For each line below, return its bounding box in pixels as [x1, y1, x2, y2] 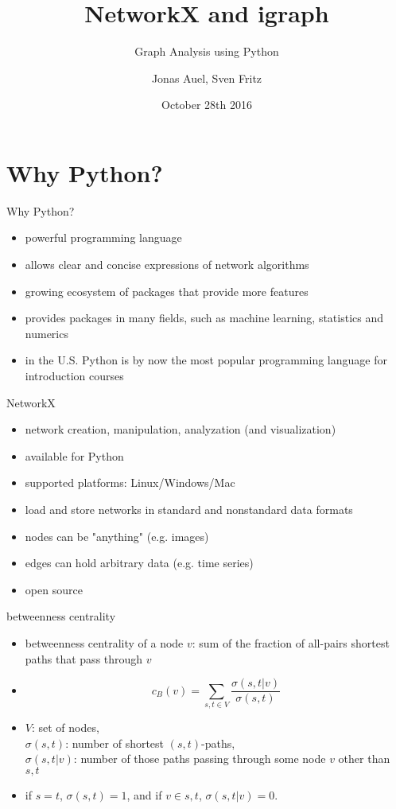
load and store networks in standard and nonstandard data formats [25, 500, 353, 517]
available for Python [25, 447, 124, 464]
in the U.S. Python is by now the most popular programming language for [25, 352, 387, 368]
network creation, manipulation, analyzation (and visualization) [25, 421, 336, 438]
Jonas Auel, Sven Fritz [151, 69, 262, 86]
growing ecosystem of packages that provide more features [25, 282, 309, 299]
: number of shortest [65, 734, 165, 751]
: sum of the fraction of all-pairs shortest [192, 634, 390, 651]
